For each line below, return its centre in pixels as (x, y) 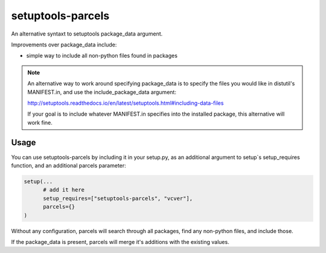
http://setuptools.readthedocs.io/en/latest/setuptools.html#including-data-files (126, 103)
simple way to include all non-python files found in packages (102, 56)
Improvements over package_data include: (64, 45)
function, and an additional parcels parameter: (69, 165)
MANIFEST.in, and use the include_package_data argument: (102, 92)
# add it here (64, 190)
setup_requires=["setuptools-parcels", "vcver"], (118, 198)
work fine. (40, 122)
